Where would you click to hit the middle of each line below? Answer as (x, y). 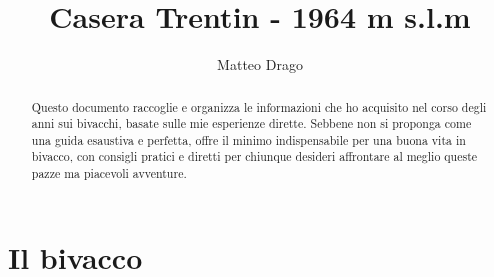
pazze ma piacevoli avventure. (109, 173)
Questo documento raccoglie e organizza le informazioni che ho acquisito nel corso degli (259, 106)
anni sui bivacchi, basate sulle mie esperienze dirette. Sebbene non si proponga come (251, 123)
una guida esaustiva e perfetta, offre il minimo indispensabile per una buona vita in (248, 139)
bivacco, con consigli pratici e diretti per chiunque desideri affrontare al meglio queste (254, 156)
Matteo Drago (260, 64)
